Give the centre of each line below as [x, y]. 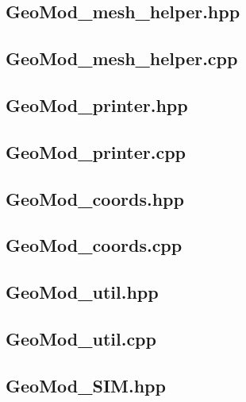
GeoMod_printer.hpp [97, 104]
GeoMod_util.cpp [81, 338]
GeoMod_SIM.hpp [86, 385]
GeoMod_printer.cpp [96, 151]
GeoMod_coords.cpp [94, 245]
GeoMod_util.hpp [82, 292]
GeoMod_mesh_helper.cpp [122, 58]
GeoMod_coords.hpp [95, 198]
